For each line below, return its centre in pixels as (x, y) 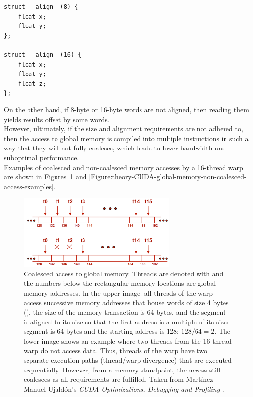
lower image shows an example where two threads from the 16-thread (128, 341)
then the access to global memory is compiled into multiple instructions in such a (126, 138)
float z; (32, 84)
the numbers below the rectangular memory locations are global (120, 283)
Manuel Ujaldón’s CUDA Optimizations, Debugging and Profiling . (124, 388)
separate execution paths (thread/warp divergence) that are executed (128, 360)
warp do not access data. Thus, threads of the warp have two (116, 350)
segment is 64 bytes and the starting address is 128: (101, 331)
